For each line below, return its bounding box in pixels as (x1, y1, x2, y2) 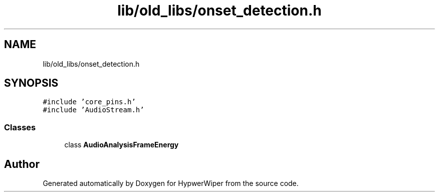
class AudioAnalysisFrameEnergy (64, 140, 179, 149)
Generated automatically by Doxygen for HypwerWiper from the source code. (43, 179, 299, 188)
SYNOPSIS (4, 77, 59, 90)
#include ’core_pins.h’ (43, 98, 136, 106)
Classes (4, 122, 36, 132)
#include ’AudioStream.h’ (43, 106, 144, 114)
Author (4, 157, 40, 170)
